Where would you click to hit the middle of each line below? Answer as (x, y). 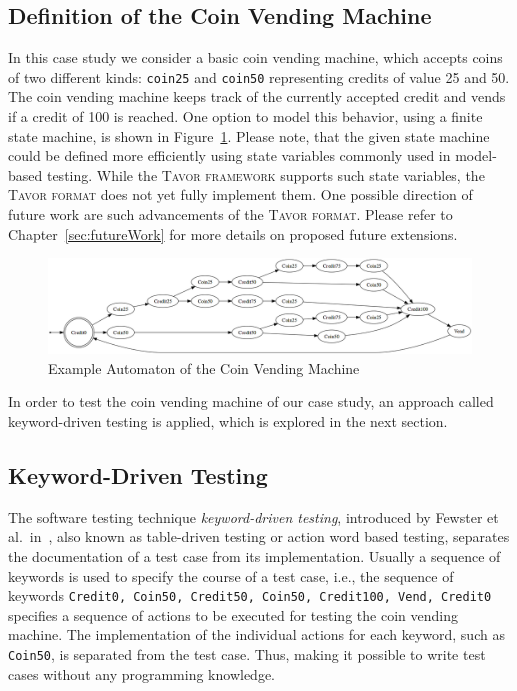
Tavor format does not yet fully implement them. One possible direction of (240, 194)
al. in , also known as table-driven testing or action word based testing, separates (259, 536)
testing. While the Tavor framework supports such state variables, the (265, 174)
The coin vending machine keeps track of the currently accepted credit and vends (257, 96)
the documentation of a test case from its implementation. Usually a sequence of (254, 556)
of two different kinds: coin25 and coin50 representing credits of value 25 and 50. (259, 76)
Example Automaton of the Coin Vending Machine (204, 367)
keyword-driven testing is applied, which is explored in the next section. (228, 421)
